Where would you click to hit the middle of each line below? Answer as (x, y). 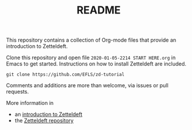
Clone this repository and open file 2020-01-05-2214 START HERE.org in (91, 58)
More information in (30, 103)
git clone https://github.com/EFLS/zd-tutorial (65, 75)
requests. (18, 92)
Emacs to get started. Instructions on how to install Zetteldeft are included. (96, 64)
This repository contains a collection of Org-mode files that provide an (91, 40)
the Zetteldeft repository (44, 121)
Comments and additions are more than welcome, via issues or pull (87, 85)
